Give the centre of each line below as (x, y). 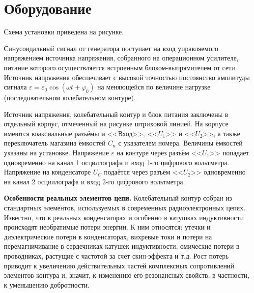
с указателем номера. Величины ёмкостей (180, 143)
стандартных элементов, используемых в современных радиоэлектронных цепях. (125, 208)
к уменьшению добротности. (47, 284)
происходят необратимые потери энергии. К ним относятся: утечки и (107, 227)
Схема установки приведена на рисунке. (64, 32)
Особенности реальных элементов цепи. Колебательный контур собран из (118, 198)
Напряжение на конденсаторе (47, 172)
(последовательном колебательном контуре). (70, 98)
